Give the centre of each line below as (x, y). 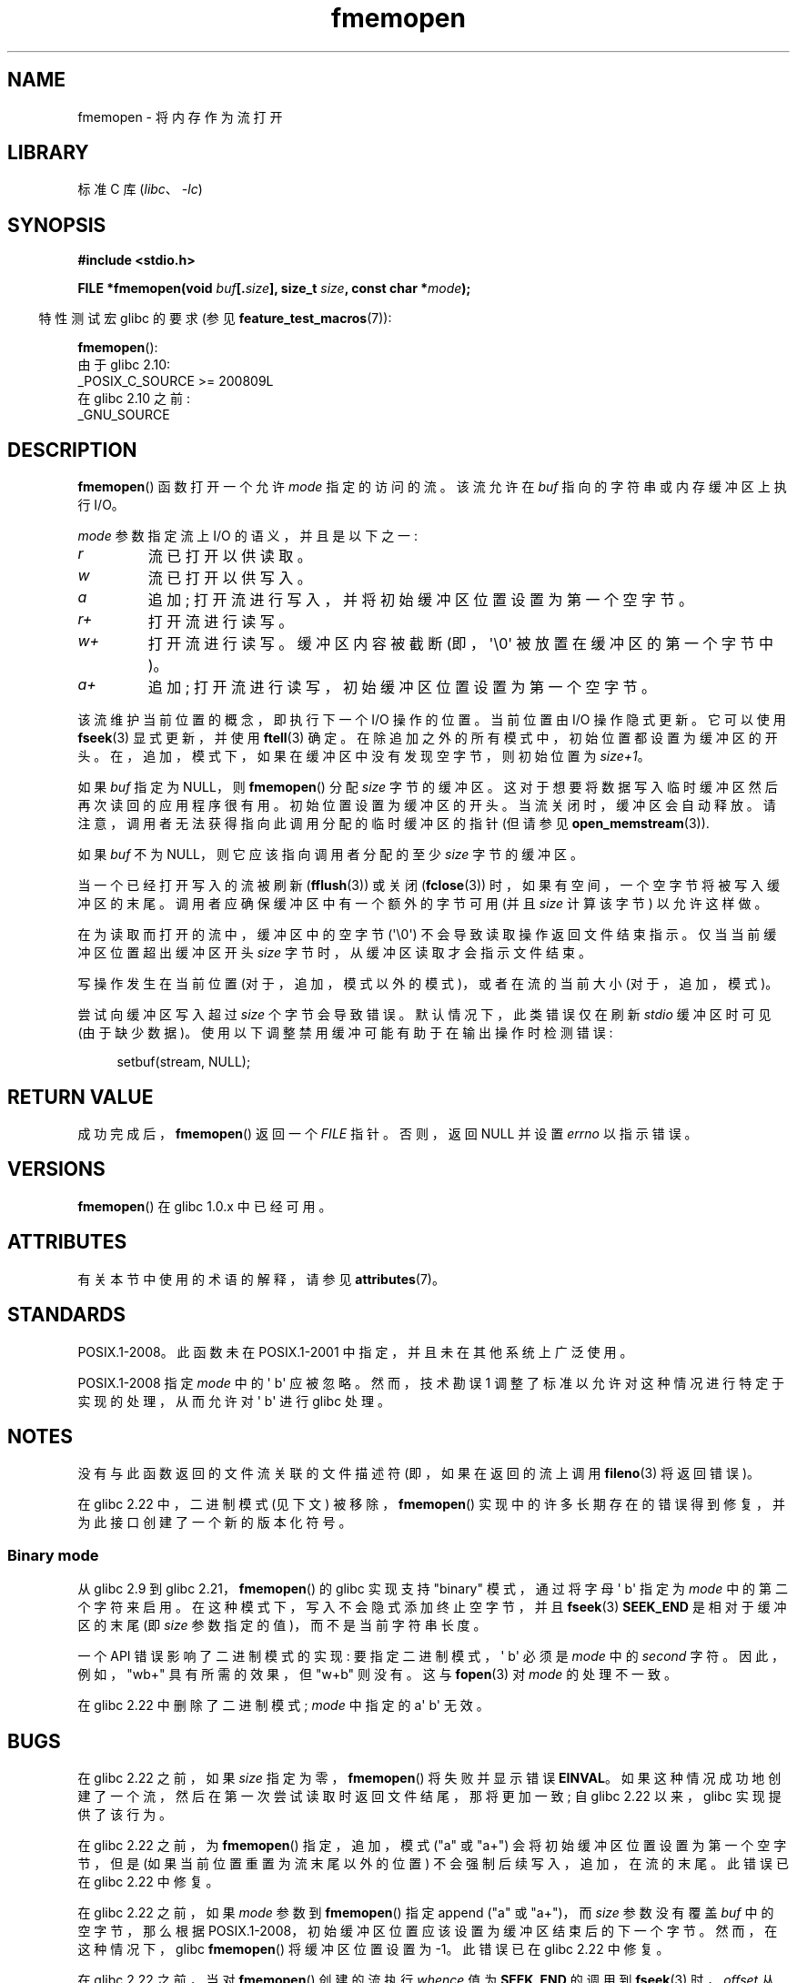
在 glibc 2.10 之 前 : (134, 399)
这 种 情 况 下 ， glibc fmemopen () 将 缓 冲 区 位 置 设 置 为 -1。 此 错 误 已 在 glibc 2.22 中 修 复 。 (373, 1948)
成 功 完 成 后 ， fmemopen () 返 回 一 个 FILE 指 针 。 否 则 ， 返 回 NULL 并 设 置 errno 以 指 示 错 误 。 (388, 1133)
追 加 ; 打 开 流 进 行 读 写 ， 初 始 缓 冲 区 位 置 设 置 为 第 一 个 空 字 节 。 (402, 688)
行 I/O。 (101, 505)
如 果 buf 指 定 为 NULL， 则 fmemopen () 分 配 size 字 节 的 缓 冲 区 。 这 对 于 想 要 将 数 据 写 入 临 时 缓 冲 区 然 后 (428, 787)
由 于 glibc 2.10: (124, 365)
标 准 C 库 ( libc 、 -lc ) (140, 189)
